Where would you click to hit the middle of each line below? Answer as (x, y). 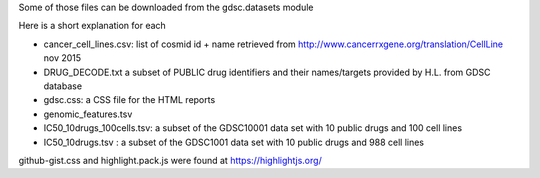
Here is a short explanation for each (92, 26)
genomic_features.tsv (88, 114)
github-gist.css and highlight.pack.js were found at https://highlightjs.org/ (170, 160)
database (63, 86)
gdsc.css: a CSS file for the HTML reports (129, 100)
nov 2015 (62, 58)
